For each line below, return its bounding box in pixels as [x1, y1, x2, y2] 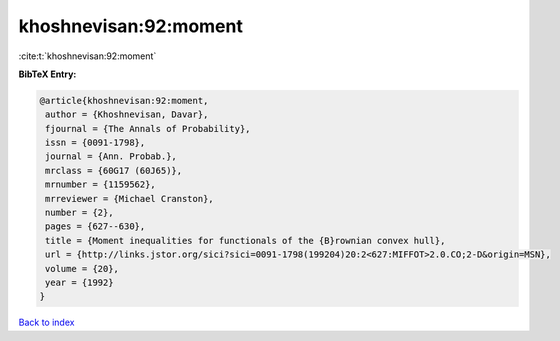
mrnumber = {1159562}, [45, 179, 157, 190]
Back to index [18, 316, 75, 329]
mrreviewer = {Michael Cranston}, [45, 193, 214, 204]
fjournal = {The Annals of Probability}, [45, 123, 251, 134]
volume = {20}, [45, 263, 120, 274]
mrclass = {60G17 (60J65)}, [45, 165, 183, 176]
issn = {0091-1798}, [45, 137, 146, 149]
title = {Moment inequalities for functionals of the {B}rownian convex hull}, [45, 235, 446, 246]
